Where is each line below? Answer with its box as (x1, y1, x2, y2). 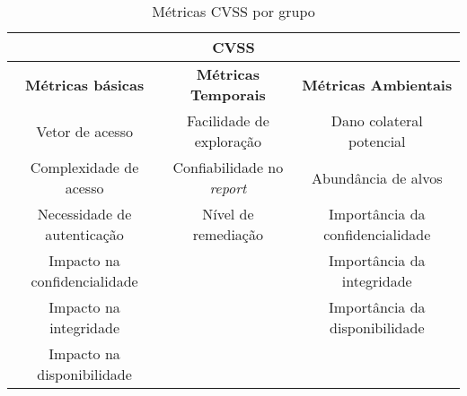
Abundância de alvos (312, 167, 443, 188)
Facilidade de (186, 110, 269, 131)
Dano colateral (330, 110, 423, 131)
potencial (348, 131, 406, 151)
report (209, 177, 247, 198)
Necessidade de (37, 203, 132, 224)
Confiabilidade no (172, 157, 284, 177)
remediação (192, 224, 263, 245)
